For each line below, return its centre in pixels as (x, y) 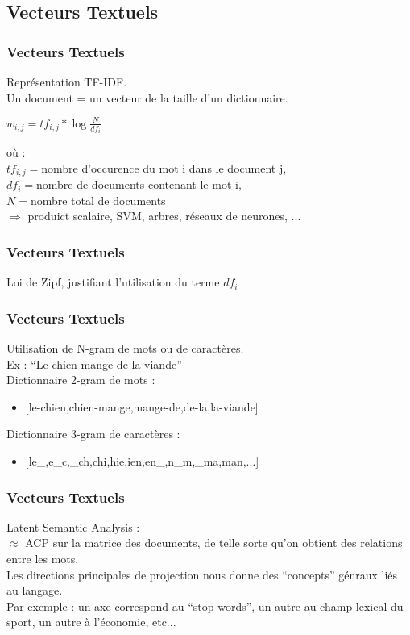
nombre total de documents (98, 200)
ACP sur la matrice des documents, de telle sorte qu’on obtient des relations (214, 543)
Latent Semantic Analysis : (73, 526)
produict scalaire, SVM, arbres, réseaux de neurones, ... (164, 216)
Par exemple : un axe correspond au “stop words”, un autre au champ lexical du (205, 606)
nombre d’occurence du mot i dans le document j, (164, 167)
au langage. (35, 590)
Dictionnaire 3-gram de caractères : (93, 434)
